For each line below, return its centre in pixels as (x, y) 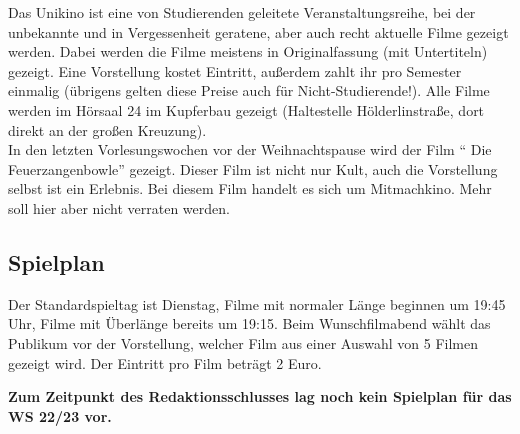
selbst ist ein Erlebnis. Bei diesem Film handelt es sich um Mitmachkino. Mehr (250, 188)
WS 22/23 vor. (60, 415)
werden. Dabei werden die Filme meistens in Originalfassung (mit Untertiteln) (248, 51)
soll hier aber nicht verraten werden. (119, 207)
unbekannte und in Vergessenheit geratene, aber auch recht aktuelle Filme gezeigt (258, 31)
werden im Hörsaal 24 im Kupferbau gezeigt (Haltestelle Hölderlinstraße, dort (246, 109)
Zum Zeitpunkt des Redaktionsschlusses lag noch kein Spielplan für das (260, 396)
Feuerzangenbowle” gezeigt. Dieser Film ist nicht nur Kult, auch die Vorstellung (253, 168)
